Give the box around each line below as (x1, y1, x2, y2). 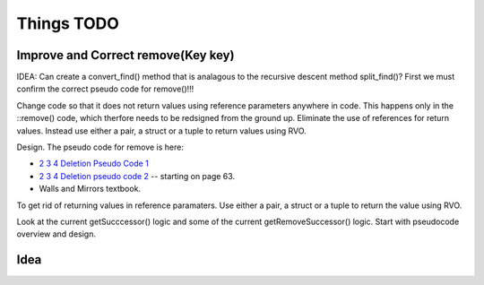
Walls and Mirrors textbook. (39, 184, 142, 194)
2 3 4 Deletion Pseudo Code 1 (39, 158, 150, 169)
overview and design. (16, 229, 96, 239)
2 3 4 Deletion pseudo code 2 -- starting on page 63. (39, 170, 236, 181)
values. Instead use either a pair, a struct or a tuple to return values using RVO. (16, 125, 307, 136)
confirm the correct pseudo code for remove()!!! (16, 83, 194, 94)
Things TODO (16, 13, 120, 33)
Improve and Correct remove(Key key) (16, 47, 235, 63)
